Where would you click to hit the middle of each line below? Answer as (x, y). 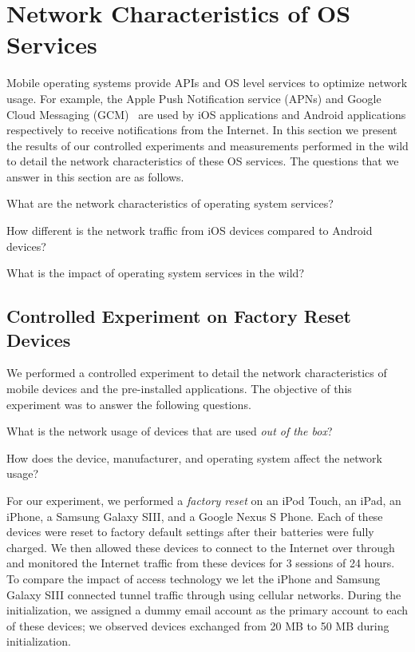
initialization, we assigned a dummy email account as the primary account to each (207, 610)
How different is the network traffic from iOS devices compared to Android (190, 231)
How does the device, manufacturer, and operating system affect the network (194, 457)
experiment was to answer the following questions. (129, 404)
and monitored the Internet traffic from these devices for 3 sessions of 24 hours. (201, 563)
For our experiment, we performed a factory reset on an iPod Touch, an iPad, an (204, 500)
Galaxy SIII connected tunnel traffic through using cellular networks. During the (204, 594)
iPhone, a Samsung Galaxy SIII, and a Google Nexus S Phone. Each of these (195, 516)
